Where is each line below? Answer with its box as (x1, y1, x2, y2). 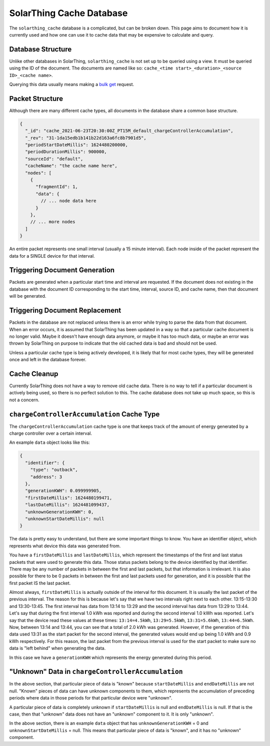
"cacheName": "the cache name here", (25, 163, 117, 169)
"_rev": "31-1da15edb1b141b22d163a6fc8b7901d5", (25, 135, 147, 141)
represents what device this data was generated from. (9, 543, 121, 549)
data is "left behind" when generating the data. (9, 645, 106, 651)
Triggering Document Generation (9, 266, 115, 275)
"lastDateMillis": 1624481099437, (25, 502, 110, 508)
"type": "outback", (30, 467, 78, 473)
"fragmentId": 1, (35, 184, 78, 190)
